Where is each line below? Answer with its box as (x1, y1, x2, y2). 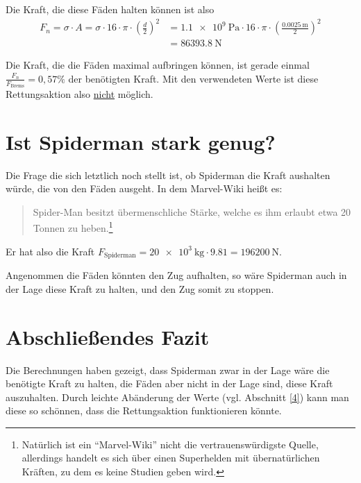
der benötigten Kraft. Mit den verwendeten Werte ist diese (68, 71, 319, 85)
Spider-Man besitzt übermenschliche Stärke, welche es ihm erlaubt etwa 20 (33, 204, 351, 219)
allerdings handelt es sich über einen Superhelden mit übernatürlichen (22, 450, 320, 465)
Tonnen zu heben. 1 (33, 219, 113, 235)
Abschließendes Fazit (6, 322, 210, 350)
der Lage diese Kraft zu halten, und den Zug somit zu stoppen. (6, 281, 274, 296)
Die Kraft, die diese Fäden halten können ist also (6, 2, 215, 16)
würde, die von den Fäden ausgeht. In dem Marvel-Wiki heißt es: (6, 181, 283, 196)
